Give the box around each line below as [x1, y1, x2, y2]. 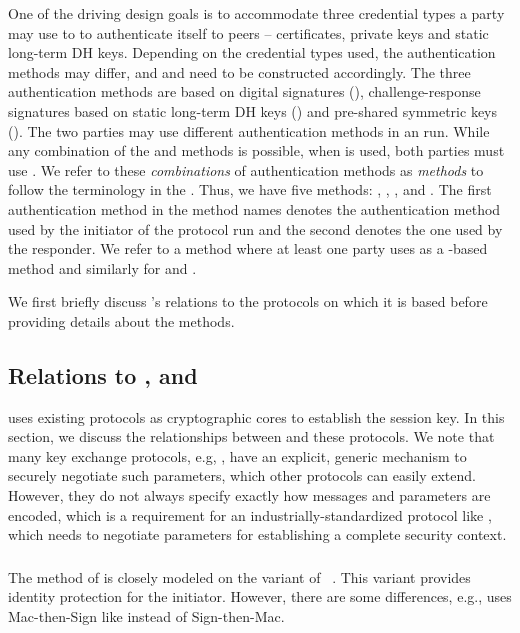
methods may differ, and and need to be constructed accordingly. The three [8, 61, 471, 82]
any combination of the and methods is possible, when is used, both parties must [8, 140, 505, 161]
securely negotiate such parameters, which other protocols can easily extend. [8, 465, 476, 486]
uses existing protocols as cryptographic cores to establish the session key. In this [8, 406, 505, 427]
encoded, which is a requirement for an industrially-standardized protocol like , [8, 504, 492, 525]
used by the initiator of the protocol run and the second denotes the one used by [8, 218, 503, 239]
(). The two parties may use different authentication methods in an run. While [8, 120, 490, 141]
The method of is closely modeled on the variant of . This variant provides [8, 566, 471, 587]
